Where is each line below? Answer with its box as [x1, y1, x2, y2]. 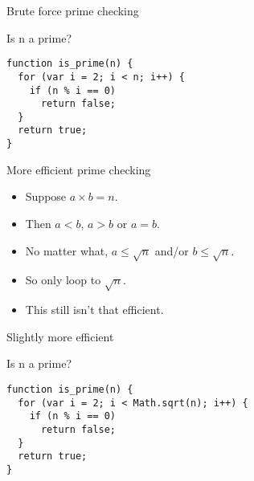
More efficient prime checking [6, 161, 151, 177]
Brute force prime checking [6, 2, 139, 18]
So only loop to [25, 271, 101, 288]
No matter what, [25, 242, 109, 259]
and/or [154, 242, 189, 259]
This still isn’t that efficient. [25, 301, 164, 318]
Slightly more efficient [6, 328, 114, 344]
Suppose [25, 188, 67, 205]
